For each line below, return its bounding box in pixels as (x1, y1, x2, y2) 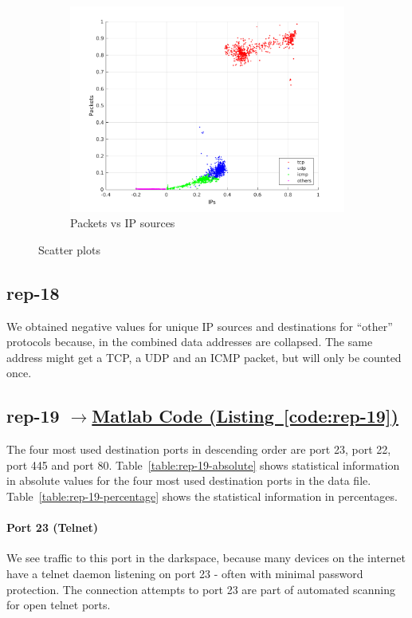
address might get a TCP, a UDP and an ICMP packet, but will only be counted (6, 348, 402, 365)
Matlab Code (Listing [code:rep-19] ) (92, 403, 398, 428)
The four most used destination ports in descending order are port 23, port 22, (6, 441, 391, 458)
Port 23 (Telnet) (6, 519, 99, 536)
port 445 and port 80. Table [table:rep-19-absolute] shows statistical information (6, 456, 400, 473)
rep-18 (6, 280, 60, 305)
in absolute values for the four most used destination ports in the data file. (6, 472, 371, 489)
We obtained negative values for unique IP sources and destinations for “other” (6, 317, 393, 334)
